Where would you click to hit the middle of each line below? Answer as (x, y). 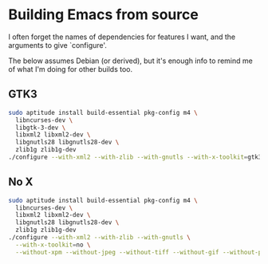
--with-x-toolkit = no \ (53, 245)
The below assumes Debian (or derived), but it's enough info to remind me (130, 61)
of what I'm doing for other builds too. (71, 69)
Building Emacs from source (104, 15)
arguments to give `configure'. (58, 45)
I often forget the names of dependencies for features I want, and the (122, 37)
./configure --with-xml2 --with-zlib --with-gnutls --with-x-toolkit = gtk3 (135, 157)
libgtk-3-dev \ (41, 128)
